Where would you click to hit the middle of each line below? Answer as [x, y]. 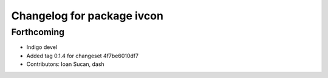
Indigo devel [42, 47]
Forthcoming [38, 32]
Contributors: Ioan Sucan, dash [65, 64]
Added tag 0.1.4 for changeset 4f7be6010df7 [83, 56]
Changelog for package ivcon [87, 16]
